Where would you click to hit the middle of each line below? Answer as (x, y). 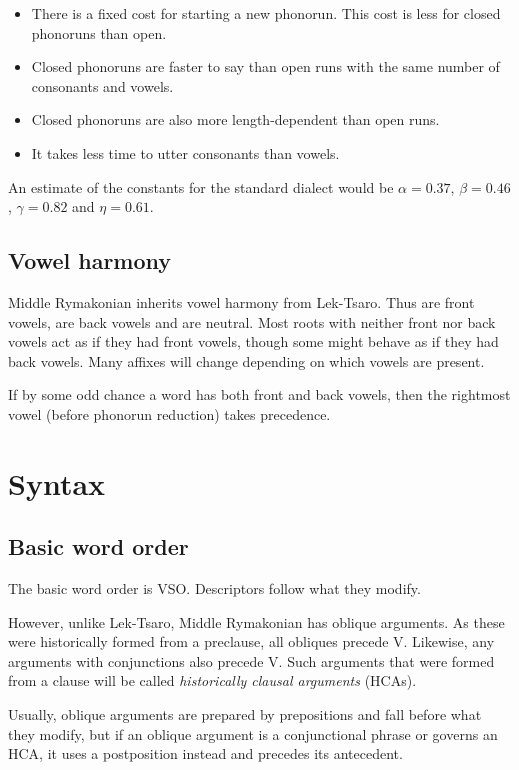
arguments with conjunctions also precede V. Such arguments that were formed (251, 660)
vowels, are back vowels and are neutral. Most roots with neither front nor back (252, 321)
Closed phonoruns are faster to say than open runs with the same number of (265, 66)
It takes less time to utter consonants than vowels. (185, 152)
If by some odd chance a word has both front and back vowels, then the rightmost (259, 394)
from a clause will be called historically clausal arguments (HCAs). (212, 680)
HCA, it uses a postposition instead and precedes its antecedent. (205, 753)
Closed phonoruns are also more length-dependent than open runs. (235, 119)
